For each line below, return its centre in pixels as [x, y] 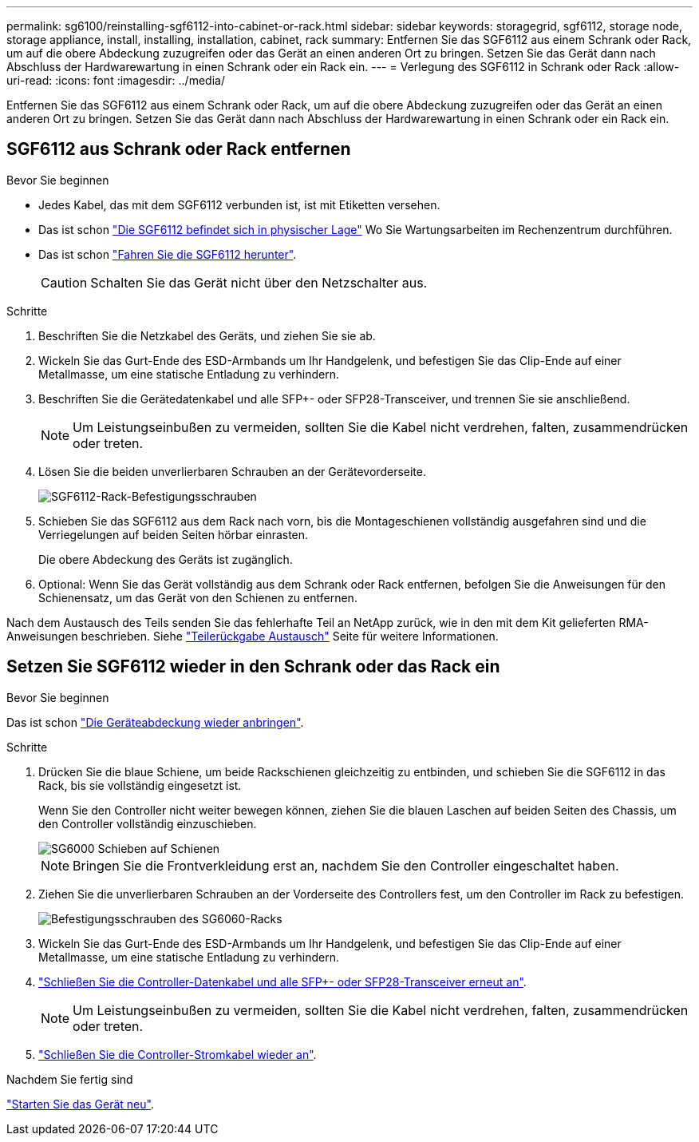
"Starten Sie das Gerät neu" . [80, 1104]
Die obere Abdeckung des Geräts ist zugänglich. [166, 559]
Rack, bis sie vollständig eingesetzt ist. [140, 785]
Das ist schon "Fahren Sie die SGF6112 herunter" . [168, 254]
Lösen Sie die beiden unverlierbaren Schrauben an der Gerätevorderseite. [232, 471]
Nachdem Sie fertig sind [70, 1079]
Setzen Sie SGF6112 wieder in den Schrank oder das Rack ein [253, 667]
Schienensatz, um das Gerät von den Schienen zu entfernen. [198, 597]
